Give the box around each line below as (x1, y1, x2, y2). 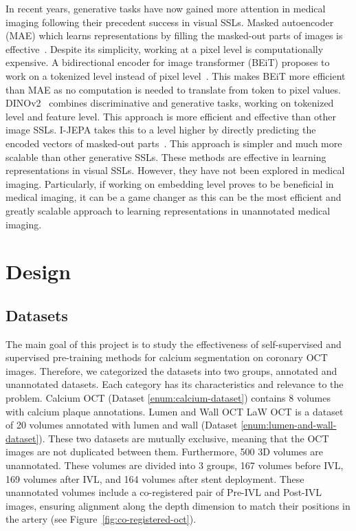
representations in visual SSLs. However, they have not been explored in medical (5, 163, 345, 177)
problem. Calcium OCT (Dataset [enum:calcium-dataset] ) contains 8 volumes (5, 391, 331, 405)
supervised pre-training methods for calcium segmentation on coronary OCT (5, 350, 328, 365)
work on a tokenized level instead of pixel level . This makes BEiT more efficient (5, 68, 346, 83)
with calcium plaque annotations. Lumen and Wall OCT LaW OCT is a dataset (5, 404, 344, 418)
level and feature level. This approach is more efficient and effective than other (5, 109, 336, 123)
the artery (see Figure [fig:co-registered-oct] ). (5, 512, 197, 526)
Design (5, 257, 71, 285)
